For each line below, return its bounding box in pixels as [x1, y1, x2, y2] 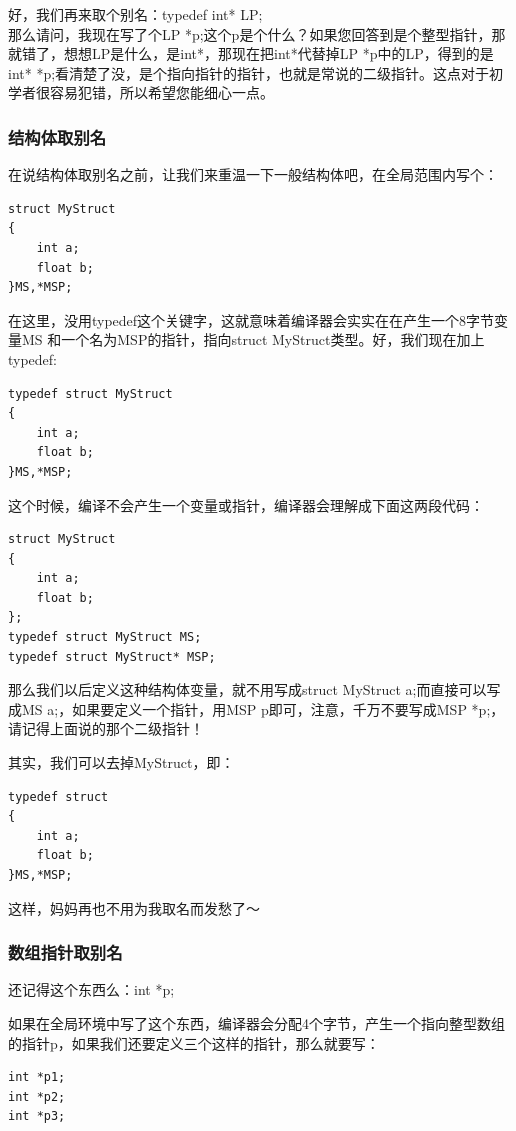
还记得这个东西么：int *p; [8, 979, 175, 1000]
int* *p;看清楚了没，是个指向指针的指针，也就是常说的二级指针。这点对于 [8, 62, 490, 83]
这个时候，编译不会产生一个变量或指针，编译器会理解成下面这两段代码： [8, 494, 484, 515]
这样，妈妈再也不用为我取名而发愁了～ [8, 897, 260, 918]
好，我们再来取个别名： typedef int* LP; [8, 4, 263, 24]
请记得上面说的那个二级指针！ [8, 718, 204, 739]
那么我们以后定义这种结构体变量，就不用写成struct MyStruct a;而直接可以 [8, 679, 487, 700]
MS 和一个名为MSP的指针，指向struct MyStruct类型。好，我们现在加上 [21, 329, 485, 350]
